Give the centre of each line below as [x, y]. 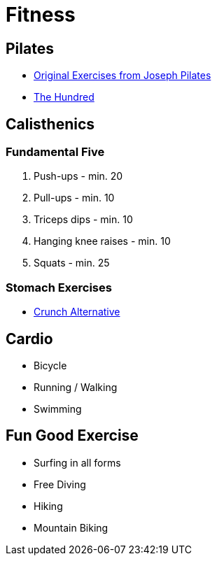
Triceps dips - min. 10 [83, 220]
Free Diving [60, 484]
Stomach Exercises [59, 287]
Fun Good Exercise [72, 436]
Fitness [41, 15]
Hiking [48, 506]
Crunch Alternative [77, 312]
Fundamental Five [55, 152]
